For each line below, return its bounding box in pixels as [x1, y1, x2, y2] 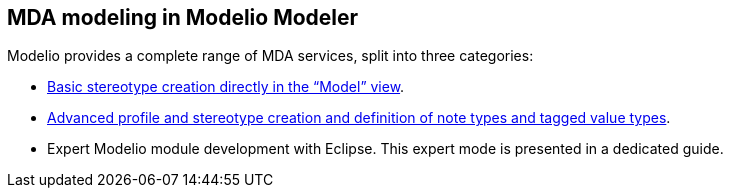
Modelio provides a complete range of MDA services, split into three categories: [7, 47, 534, 65]
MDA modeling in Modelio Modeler [7, 5, 359, 30]
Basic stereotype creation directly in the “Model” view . [47, 78, 405, 96]
